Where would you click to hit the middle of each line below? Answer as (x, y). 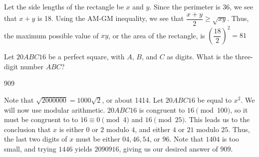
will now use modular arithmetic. (55, 109)
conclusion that (27, 129)
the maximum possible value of (51, 35)
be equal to (215, 99)
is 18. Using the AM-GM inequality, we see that (111, 18)
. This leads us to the (217, 119)
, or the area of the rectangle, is (157, 35)
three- (244, 57)
